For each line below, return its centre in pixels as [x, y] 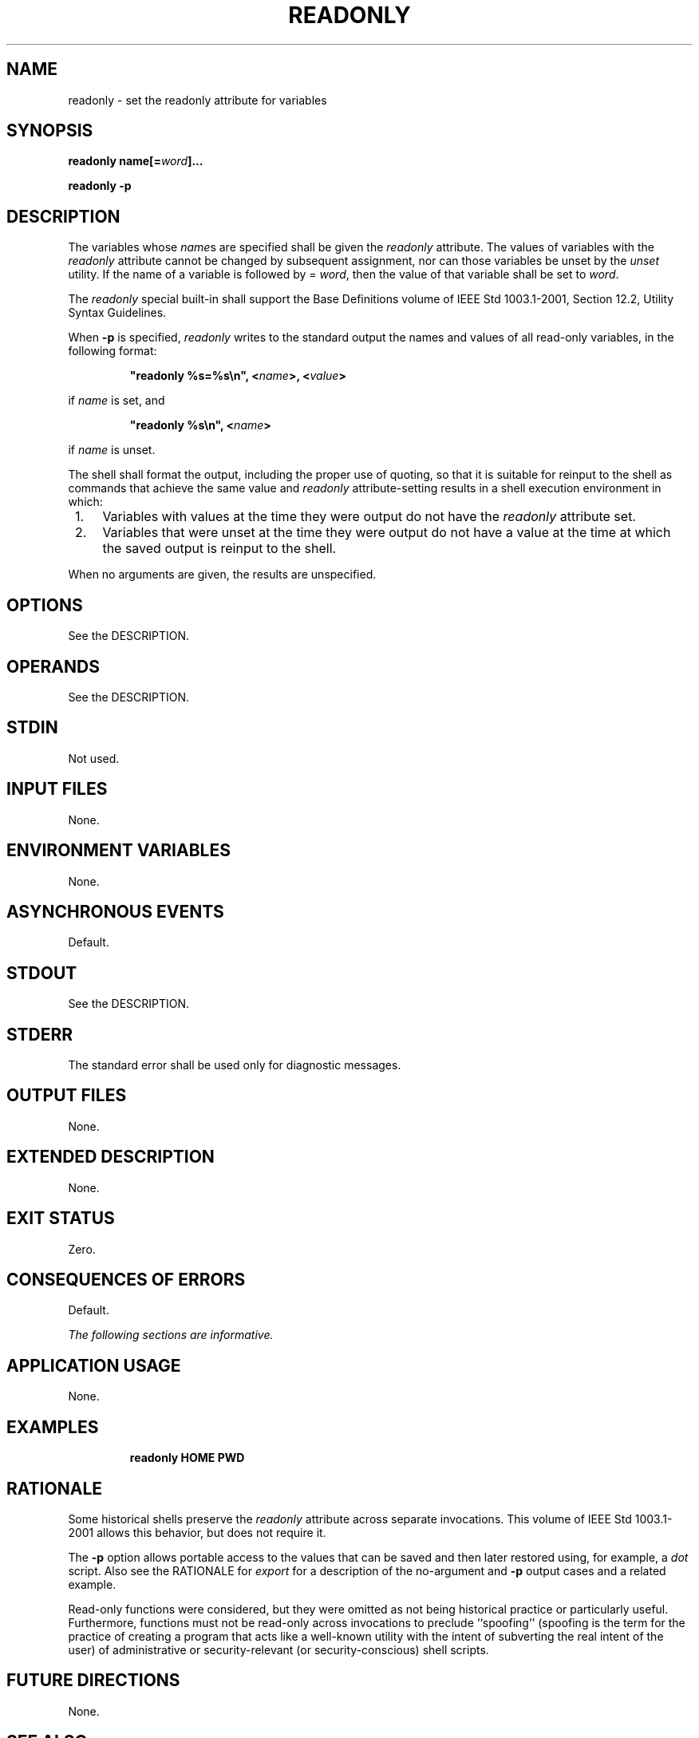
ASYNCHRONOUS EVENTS [115, 911]
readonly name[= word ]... [136, 161]
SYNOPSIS [50, 131]
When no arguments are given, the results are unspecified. [222, 575]
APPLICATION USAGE [94, 1365]
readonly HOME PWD [187, 1458]
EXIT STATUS [61, 1219]
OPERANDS [53, 666]
